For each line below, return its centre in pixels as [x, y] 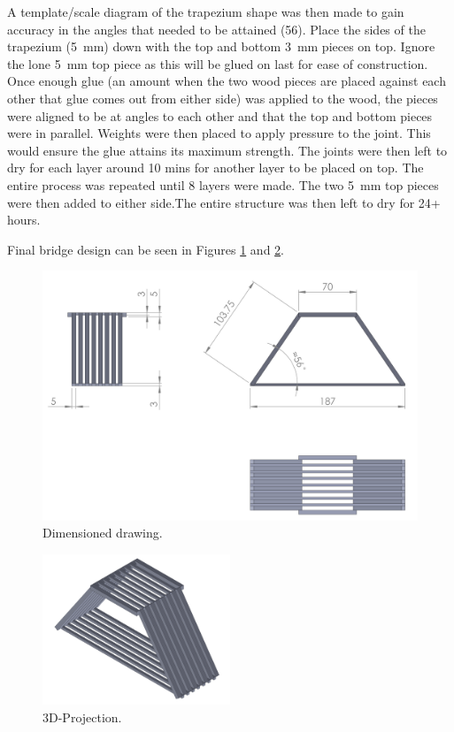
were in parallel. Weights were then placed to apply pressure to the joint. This [219, 133]
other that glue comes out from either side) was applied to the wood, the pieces [223, 98]
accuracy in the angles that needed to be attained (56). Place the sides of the [216, 29]
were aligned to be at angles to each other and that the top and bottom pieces [220, 115]
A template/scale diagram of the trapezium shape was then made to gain [206, 11]
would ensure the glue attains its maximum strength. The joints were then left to [227, 150]
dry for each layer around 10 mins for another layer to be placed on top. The [215, 168]
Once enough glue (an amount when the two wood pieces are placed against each [227, 81]
